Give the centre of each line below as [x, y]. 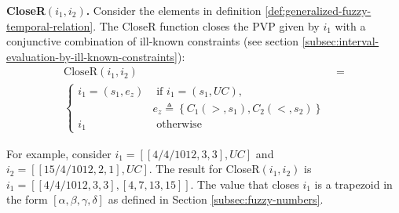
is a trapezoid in [353, 184]
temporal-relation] [50, 25]
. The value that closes [245, 184]
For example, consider [59, 153]
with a [350, 25]
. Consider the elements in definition [174, 10]
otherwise [179, 124]
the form [27, 199]
